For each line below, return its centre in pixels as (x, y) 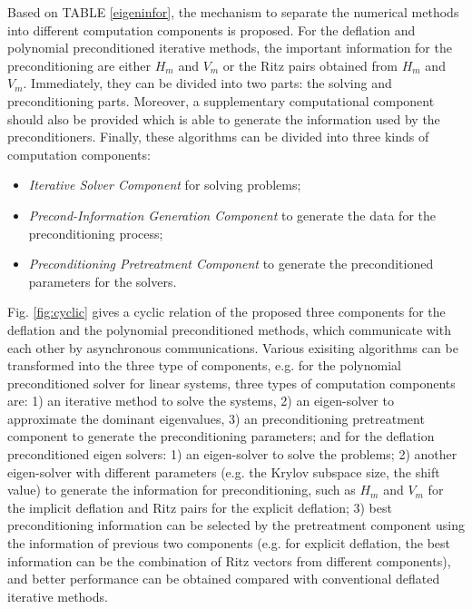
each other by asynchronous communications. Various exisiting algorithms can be (233, 347)
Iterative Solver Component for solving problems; (165, 185)
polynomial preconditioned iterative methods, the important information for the (230, 48)
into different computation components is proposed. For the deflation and (211, 29)
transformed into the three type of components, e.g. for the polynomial (204, 365)
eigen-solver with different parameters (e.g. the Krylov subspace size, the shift (224, 471)
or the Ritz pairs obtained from (310, 65)
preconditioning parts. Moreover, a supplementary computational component (221, 100)
